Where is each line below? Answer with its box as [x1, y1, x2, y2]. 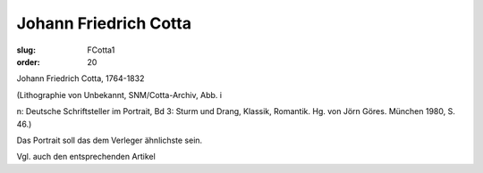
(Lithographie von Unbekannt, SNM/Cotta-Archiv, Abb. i [16, 89, 223, 100]
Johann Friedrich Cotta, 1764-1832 [16, 73, 145, 84]
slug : [16, 45, 36, 55]
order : [16, 56, 40, 67]
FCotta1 [87, 45, 115, 55]
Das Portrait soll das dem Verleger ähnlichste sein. [16, 135, 203, 145]
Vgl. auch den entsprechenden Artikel [16, 152, 156, 162]
